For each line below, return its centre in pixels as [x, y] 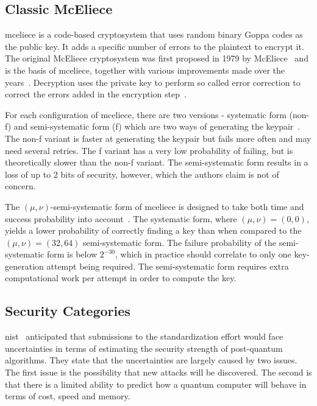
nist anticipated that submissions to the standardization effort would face [144, 336]
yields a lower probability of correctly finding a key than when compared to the [153, 230]
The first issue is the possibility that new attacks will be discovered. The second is [158, 372]
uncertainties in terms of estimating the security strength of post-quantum [144, 348]
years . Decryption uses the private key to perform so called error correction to [153, 82]
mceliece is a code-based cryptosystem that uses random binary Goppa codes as [154, 34]
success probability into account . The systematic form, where [121, 218]
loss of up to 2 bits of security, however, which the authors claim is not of [142, 174]
